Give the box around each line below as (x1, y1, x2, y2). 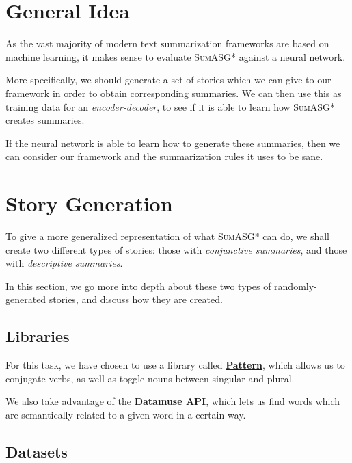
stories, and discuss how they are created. (49, 292, 223, 306)
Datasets (5, 440, 68, 462)
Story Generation (5, 189, 173, 217)
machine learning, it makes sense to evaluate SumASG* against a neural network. (5, 49, 346, 64)
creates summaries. (5, 113, 85, 127)
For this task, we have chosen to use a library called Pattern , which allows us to (5, 358, 345, 372)
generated (5, 292, 46, 306)
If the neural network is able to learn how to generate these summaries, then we (5, 135, 340, 150)
